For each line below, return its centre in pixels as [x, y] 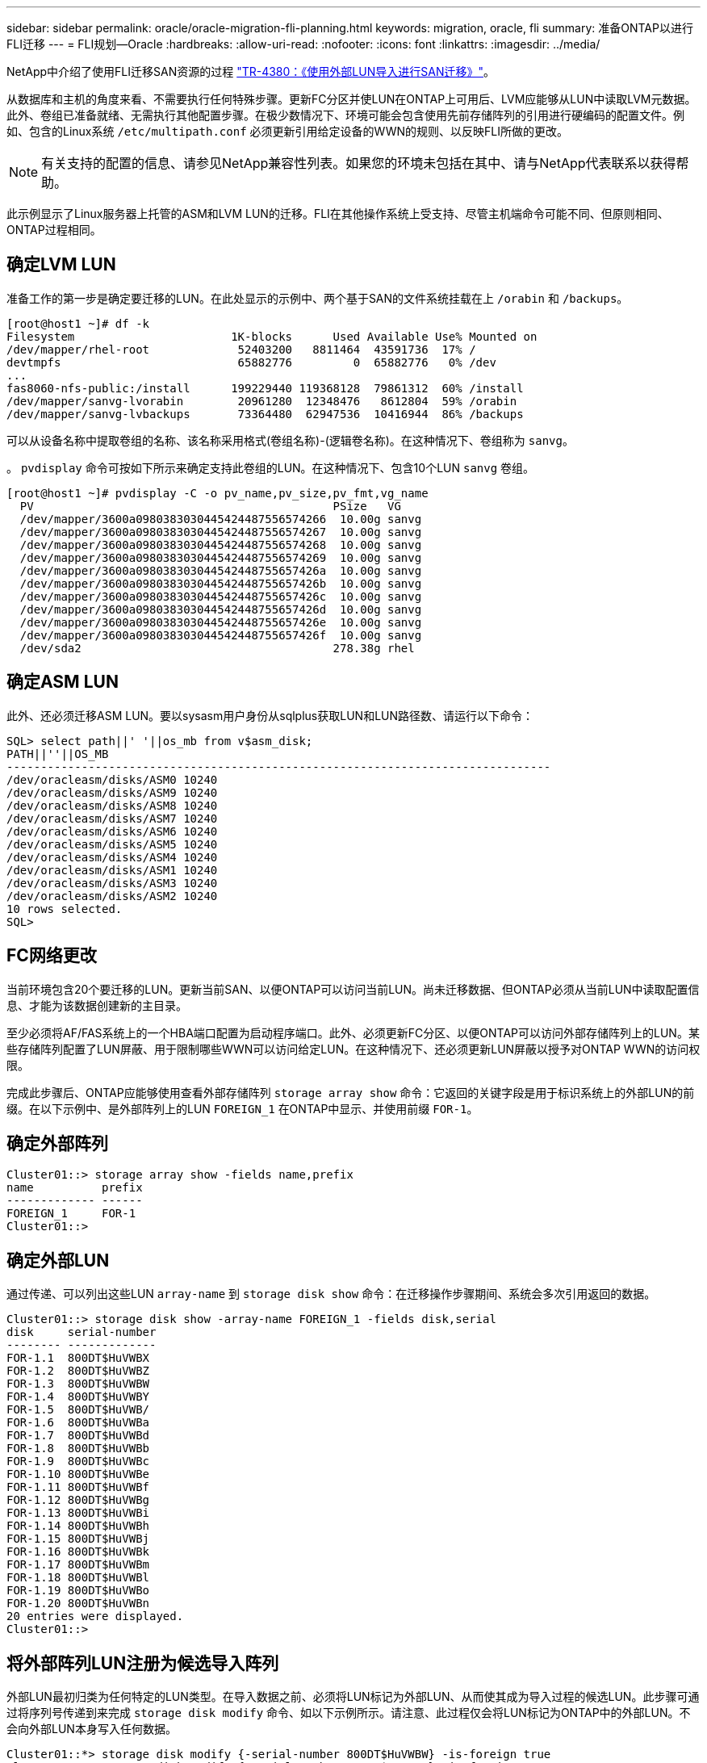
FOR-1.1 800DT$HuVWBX [78, 1358]
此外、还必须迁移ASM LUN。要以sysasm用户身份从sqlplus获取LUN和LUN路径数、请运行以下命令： [270, 715]
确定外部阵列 [57, 1143]
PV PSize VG [210, 506]
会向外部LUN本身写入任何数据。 [92, 1729]
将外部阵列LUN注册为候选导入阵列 [143, 1663]
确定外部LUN [58, 1260]
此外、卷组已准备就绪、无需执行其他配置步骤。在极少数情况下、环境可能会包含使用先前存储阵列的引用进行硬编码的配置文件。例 [345, 115]
